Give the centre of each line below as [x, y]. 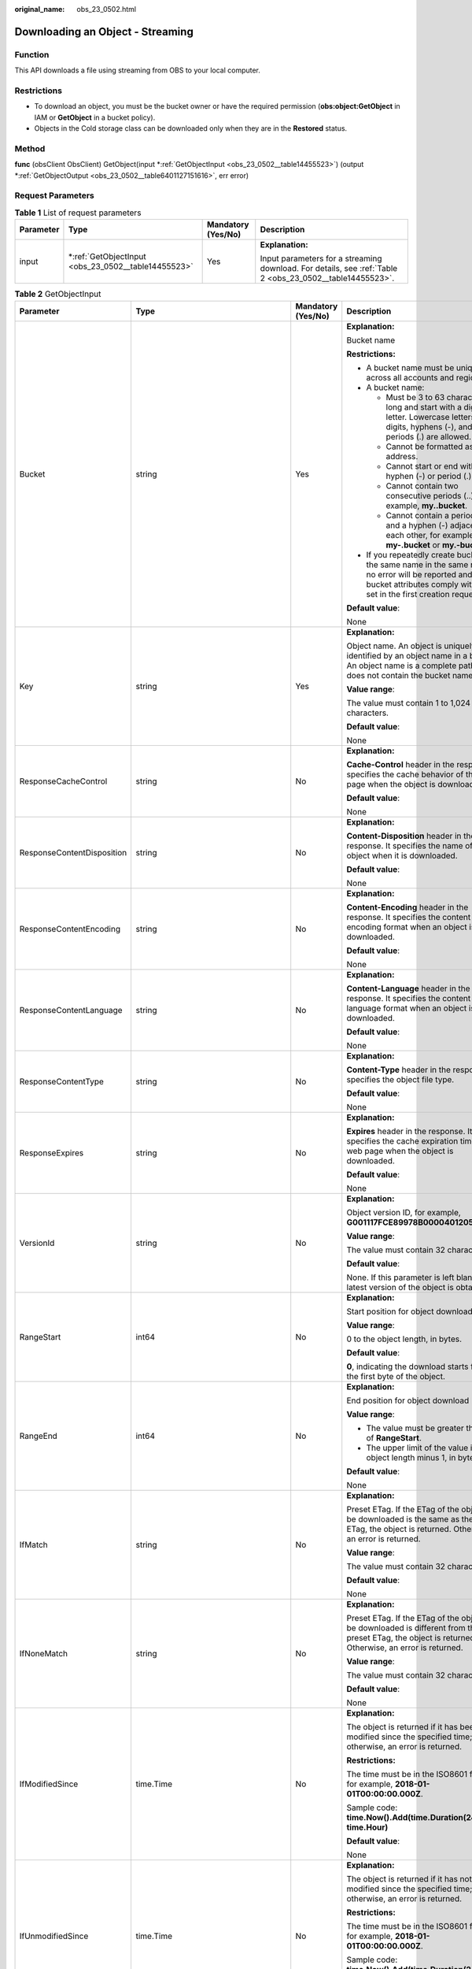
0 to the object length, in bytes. [404, 1339]
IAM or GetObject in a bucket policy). [95, 117]
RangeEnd [39, 1436]
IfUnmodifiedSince [54, 1936]
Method [30, 148]
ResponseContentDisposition [73, 852]
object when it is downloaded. [402, 855]
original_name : [40, 9]
